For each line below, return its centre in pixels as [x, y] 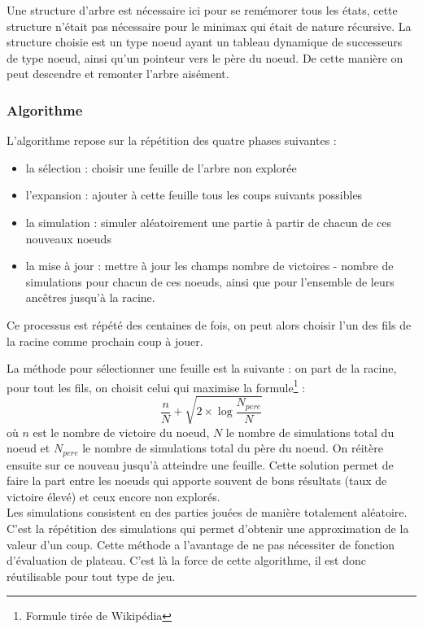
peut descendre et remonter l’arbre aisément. [118, 74]
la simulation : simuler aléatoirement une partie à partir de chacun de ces [208, 222]
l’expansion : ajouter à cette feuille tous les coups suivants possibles [194, 195]
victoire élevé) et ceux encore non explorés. [113, 496]
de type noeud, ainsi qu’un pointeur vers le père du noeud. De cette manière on [205, 57]
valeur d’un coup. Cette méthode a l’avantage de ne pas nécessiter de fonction [201, 544]
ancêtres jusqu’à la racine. [90, 297]
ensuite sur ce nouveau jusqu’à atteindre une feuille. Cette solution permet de [200, 464]
